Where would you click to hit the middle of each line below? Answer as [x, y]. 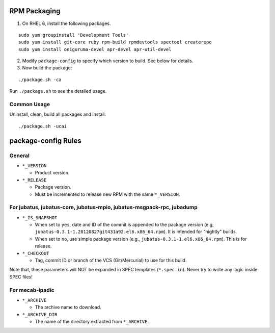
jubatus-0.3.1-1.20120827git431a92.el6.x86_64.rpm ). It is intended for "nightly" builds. [136, 232]
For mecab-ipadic [32, 290]
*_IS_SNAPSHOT [40, 217]
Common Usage [30, 105]
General [20, 156]
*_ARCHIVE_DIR [40, 314]
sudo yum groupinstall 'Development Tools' [74, 35]
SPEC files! [21, 277]
